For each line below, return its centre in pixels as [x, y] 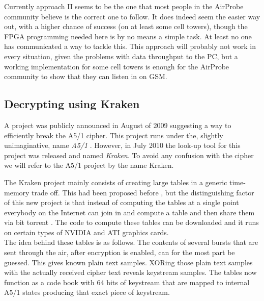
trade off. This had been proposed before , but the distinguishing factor [143, 192]
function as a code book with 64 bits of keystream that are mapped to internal [127, 282]
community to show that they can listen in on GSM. [86, 76]
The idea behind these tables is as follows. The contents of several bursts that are [131, 242]
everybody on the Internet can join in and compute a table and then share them [129, 212]
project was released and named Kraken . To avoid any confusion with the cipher [129, 155]
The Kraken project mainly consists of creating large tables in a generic [116, 182]
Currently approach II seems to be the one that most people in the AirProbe [124, 6]
